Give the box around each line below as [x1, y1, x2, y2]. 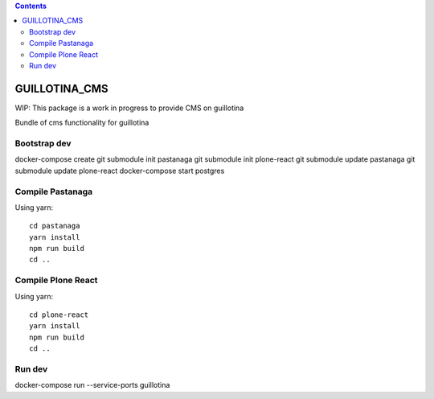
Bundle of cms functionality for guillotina [14, 117, 149, 128]
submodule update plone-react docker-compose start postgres [14, 166, 225, 175]
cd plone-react [29, 311, 89, 319]
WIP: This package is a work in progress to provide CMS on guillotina [14, 103, 244, 113]
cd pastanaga [29, 221, 80, 231]
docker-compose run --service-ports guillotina [14, 380, 170, 390]
